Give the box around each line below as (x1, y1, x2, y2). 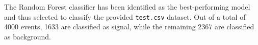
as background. (4, 31, 51, 41)
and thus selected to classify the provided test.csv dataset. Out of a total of (4, 11, 246, 22)
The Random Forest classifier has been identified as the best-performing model (4, 2, 250, 12)
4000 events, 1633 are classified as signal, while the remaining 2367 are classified (4, 21, 254, 32)
